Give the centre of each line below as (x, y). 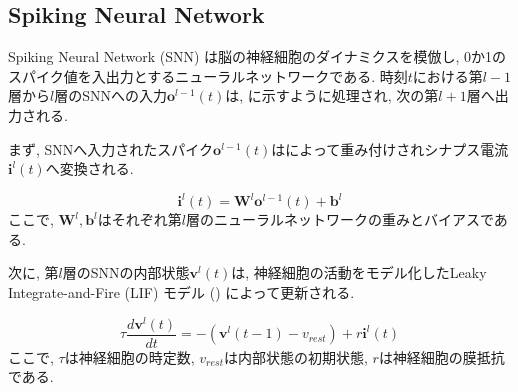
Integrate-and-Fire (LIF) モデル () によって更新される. (181, 292)
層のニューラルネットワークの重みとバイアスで (340, 219)
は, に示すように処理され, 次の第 (332, 95)
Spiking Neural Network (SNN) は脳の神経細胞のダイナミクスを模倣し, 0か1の (257, 56)
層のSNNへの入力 (110, 95)
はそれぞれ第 (139, 219)
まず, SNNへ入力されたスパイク (111, 148)
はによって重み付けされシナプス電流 (390, 148)
